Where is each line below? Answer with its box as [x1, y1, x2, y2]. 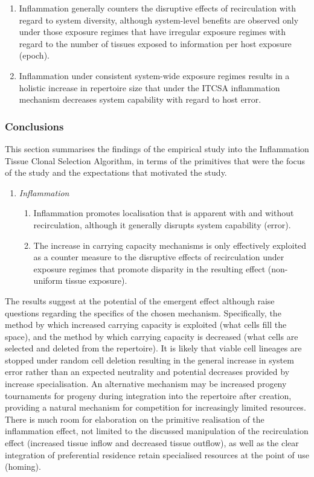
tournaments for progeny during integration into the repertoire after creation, [5, 389, 292, 402]
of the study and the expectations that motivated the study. [5, 166, 227, 179]
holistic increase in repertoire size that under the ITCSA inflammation [19, 81, 280, 94]
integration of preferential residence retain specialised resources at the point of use [5, 448, 309, 461]
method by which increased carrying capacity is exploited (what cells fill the [5, 318, 287, 331]
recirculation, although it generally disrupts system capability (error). [33, 218, 291, 231]
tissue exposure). [65, 274, 127, 287]
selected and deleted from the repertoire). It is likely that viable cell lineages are [5, 342, 302, 354]
